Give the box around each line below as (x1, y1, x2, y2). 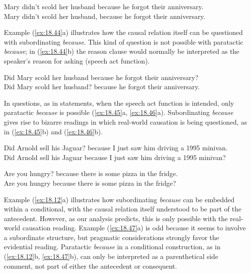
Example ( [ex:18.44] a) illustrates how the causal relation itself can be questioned (4, 27, 243, 37)
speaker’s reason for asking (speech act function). (4, 55, 150, 65)
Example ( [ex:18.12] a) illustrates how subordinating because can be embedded (4, 194, 235, 204)
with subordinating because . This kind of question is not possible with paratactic (4, 36, 243, 47)
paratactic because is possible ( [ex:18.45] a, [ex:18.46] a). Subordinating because (4, 107, 234, 117)
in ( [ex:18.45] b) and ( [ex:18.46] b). (4, 126, 103, 136)
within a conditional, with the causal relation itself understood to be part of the (4, 204, 242, 214)
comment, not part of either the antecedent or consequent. (4, 260, 177, 271)
